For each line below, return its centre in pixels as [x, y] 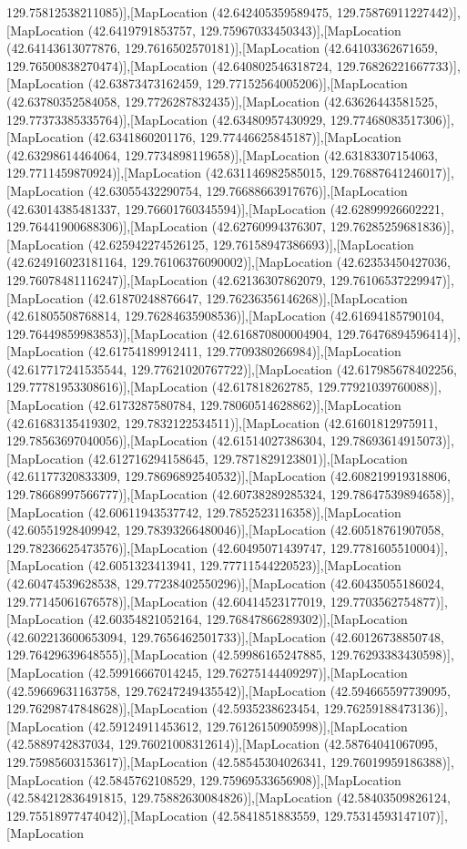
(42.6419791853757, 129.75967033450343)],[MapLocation [244, 30]
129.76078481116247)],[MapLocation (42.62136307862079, [167, 279]
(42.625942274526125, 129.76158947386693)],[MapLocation [251, 244]
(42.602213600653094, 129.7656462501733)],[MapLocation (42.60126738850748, [225, 636]
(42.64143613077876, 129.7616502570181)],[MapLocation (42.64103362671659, [222, 48]
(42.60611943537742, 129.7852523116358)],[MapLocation [244, 511]
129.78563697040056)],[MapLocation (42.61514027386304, [167, 440]
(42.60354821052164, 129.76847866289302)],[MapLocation [248, 619]
